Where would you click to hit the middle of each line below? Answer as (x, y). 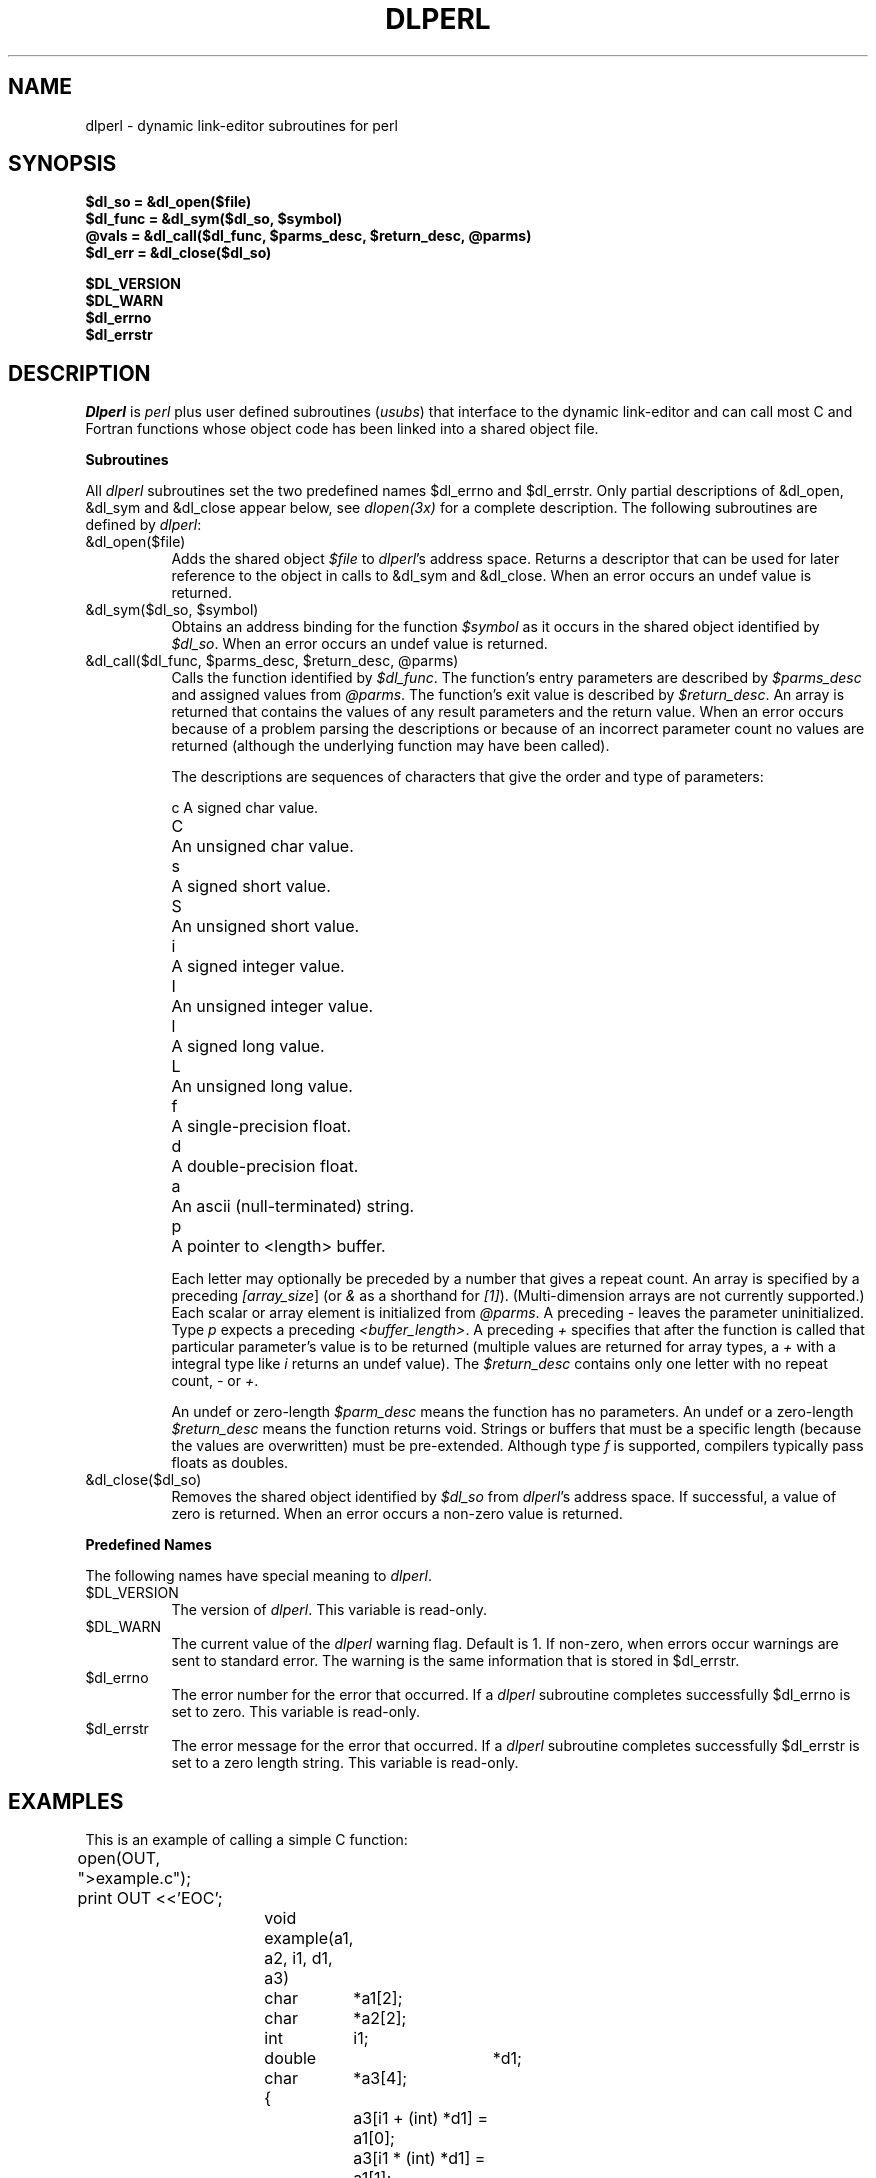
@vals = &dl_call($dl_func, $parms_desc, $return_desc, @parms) (308, 236)
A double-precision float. (265, 1166)
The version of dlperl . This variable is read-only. (329, 1610)
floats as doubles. (230, 1463)
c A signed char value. (245, 808)
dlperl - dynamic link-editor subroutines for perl (241, 125)
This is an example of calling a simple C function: (246, 1840)
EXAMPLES (66, 1801)
